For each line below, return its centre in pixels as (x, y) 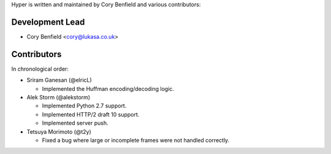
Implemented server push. (75, 123)
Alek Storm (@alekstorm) (59, 97)
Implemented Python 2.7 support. (84, 106)
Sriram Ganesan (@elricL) (59, 80)
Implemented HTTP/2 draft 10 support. (91, 114)
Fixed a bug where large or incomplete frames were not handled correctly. (136, 140)
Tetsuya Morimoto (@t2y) (59, 131)
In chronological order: (40, 69)
